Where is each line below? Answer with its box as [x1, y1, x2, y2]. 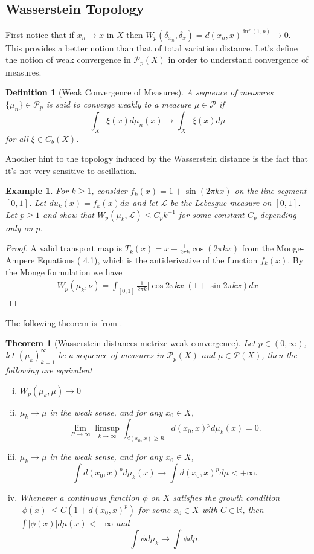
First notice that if [5, 28, 74, 40]
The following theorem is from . [5, 316, 123, 329]
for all [5, 132, 28, 144]
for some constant [178, 208, 245, 221]
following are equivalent [5, 364, 92, 376]
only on [5, 221, 33, 234]
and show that [42, 208, 95, 221]
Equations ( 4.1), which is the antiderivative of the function [37, 253, 258, 266]
